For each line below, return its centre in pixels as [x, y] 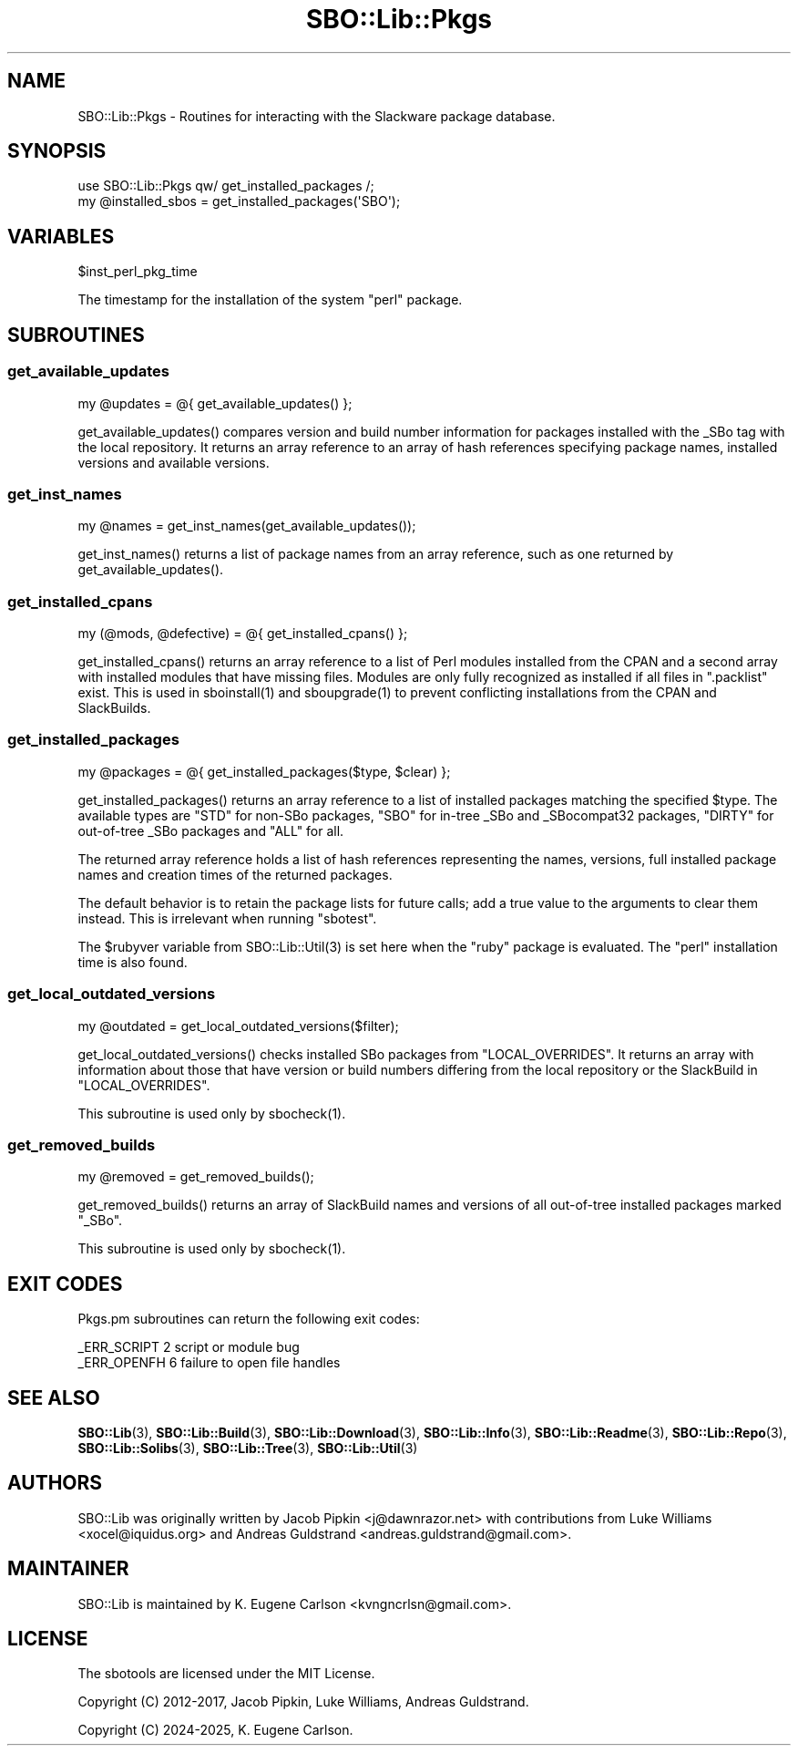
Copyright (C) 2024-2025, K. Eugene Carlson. [215, 1730]
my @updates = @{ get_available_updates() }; [215, 403]
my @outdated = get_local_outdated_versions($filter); [238, 1026]
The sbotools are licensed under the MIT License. [226, 1674]
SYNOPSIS [57, 151]
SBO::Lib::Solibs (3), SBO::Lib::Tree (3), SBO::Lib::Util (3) [248, 1448]
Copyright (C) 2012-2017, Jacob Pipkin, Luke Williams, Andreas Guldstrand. [303, 1702]
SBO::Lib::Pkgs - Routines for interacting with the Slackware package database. [317, 116]
